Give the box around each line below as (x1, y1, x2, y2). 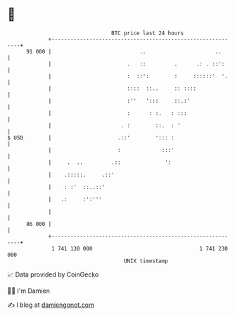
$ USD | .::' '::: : (7, 134, 174, 141)
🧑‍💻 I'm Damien (7, 286, 51, 295)
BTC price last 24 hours (111, 30, 184, 37)
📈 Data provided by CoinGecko (7, 270, 99, 279)
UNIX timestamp (123, 257, 169, 265)
